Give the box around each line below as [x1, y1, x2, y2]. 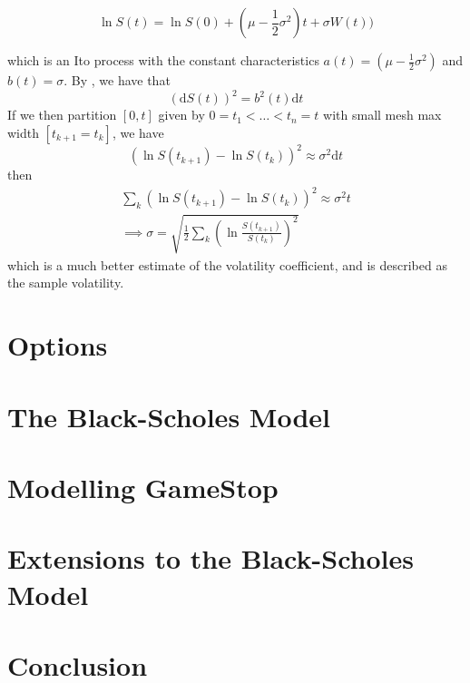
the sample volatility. [7, 273, 124, 292]
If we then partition [7, 105, 117, 124]
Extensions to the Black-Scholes [7, 540, 414, 577]
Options [7, 327, 108, 364]
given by [158, 105, 205, 124]
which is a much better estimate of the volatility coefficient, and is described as [7, 255, 447, 274]
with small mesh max [323, 105, 442, 124]
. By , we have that [64, 71, 171, 89]
